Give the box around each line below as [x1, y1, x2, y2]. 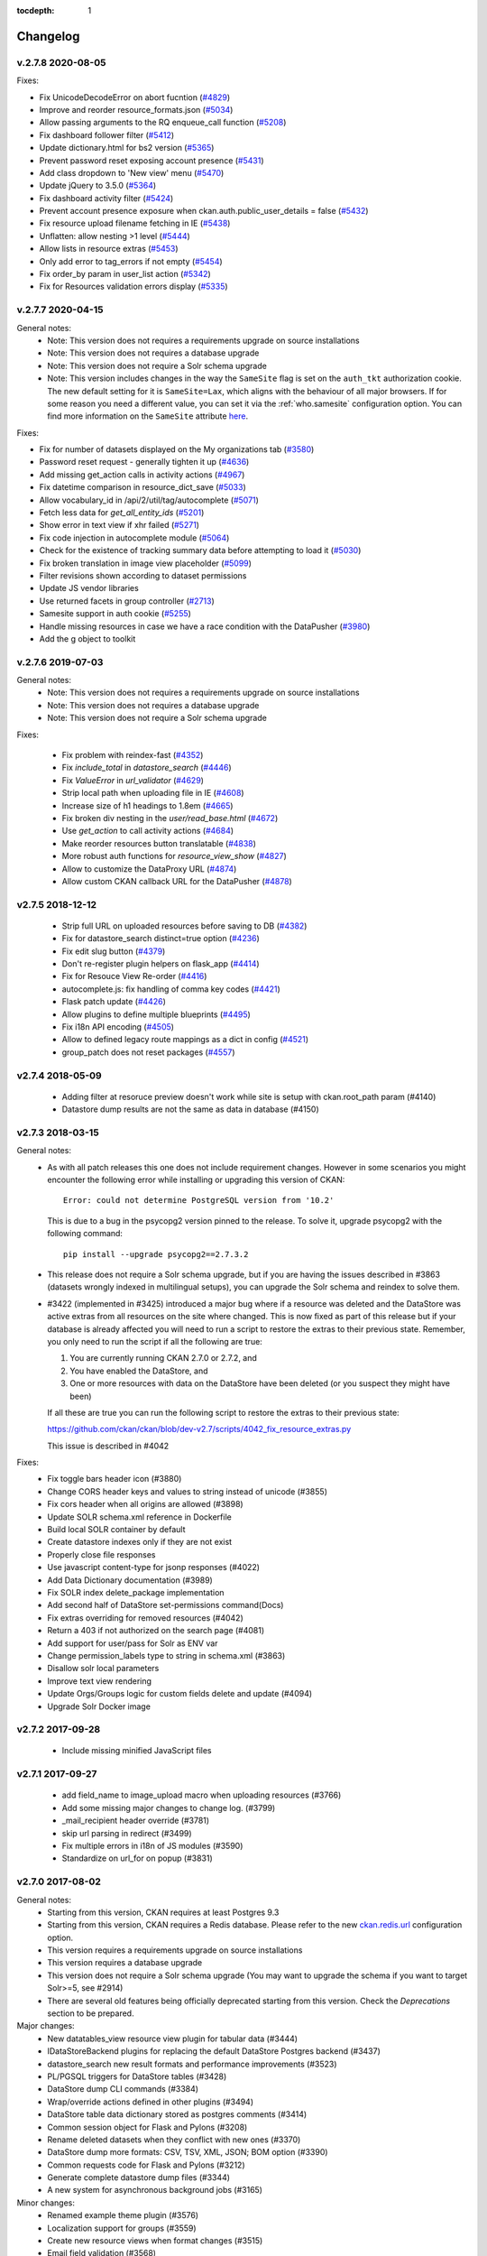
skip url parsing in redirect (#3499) [61, 1827, 193, 1838]
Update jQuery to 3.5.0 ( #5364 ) [39, 180, 157, 191]
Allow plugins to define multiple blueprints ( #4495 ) [61, 1009, 252, 1020]
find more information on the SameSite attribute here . [47, 411, 249, 421]
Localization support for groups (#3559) [47, 2223, 198, 2233]
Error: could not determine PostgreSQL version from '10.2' [63, 1196, 335, 1206]
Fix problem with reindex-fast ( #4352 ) [61, 750, 204, 761]
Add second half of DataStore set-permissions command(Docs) [47, 1600, 284, 1611]
